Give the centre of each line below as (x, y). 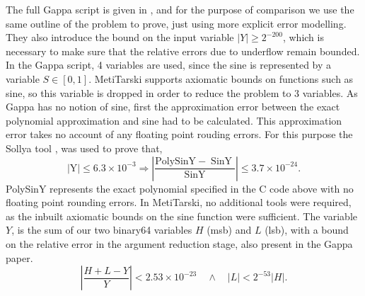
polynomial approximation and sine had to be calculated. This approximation (174, 120)
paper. (19, 257)
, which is (303, 37)
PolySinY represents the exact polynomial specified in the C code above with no (180, 188)
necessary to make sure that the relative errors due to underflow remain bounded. (183, 51)
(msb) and (229, 230)
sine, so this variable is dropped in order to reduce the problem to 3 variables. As (182, 92)
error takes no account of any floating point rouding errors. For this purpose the (179, 134)
